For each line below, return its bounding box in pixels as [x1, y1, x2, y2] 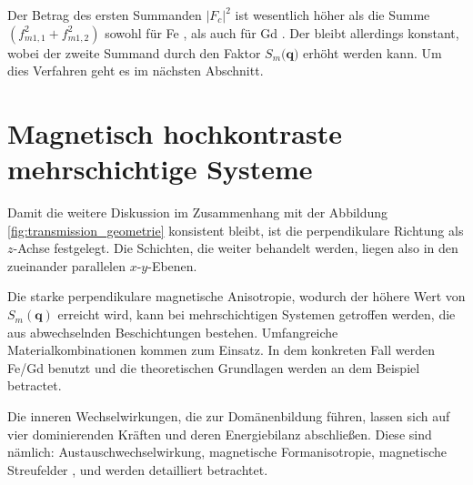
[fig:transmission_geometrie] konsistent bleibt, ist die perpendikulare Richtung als [7, 220, 464, 239]
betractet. [7, 376, 62, 395]
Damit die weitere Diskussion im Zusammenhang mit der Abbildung [7, 203, 388, 222]
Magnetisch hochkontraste [7, 114, 342, 151]
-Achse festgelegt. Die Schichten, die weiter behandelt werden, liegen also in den [13, 238, 458, 258]
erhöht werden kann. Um [303, 43, 442, 62]
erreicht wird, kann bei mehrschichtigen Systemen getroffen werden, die [57, 305, 456, 324]
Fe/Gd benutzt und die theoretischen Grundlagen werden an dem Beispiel [7, 358, 420, 377]
